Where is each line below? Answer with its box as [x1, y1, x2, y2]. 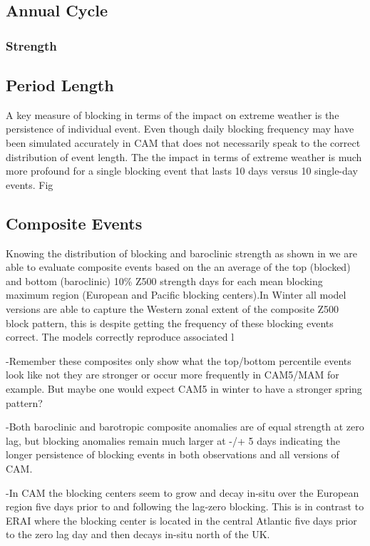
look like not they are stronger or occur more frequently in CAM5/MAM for [6, 367, 339, 382]
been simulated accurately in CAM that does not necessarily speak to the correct [6, 135, 361, 150]
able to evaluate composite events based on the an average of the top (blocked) [6, 259, 351, 274]
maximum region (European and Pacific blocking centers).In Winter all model [6, 287, 346, 302]
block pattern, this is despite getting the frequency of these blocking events [6, 315, 334, 330]
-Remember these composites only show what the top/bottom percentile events [6, 353, 351, 368]
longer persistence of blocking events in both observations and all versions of [6, 447, 339, 462]
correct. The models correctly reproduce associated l [6, 329, 235, 344]
